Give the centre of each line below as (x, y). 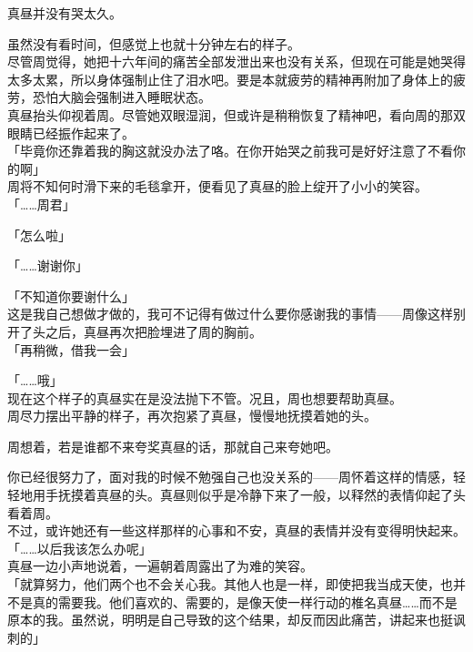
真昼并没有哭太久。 (65, 13)
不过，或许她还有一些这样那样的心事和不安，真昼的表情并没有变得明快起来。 (236, 530)
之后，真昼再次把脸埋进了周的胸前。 (153, 331)
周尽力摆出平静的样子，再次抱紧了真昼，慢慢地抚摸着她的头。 (192, 416)
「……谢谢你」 (48, 265)
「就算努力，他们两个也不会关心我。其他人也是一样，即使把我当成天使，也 (230, 584)
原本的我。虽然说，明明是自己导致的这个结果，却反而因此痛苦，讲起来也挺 (230, 620)
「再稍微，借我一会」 (71, 349)
